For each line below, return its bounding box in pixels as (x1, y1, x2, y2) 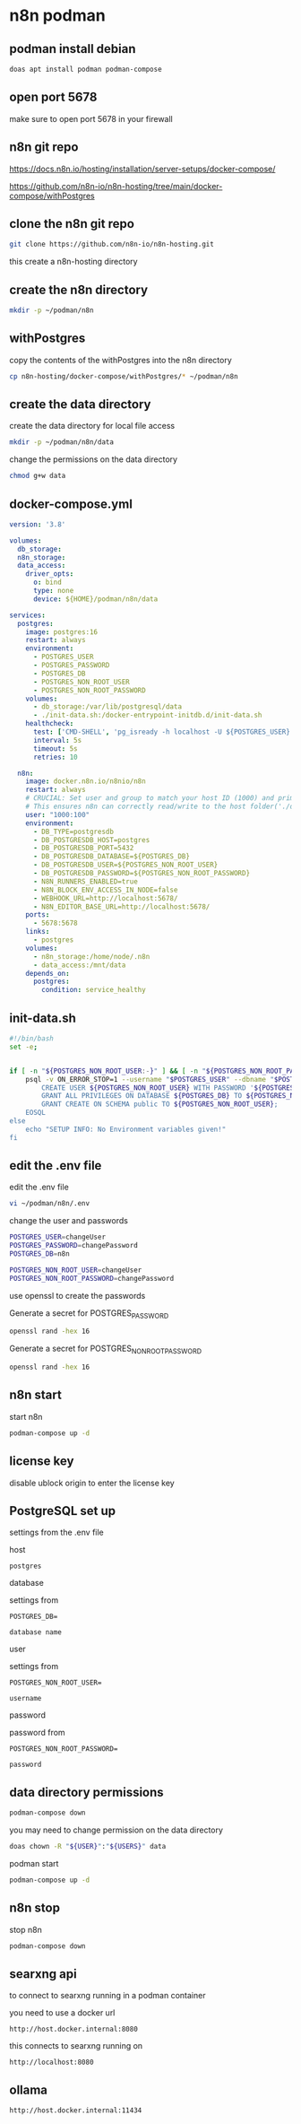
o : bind (32, 578, 63, 588)
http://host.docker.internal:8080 (9, 2024, 139, 2034)
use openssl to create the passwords (9, 1290, 146, 1301)
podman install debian (9, 41, 136, 57)
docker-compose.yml (9, 496, 133, 511)
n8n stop (9, 1901, 61, 1916)
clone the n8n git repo (9, 216, 134, 231)
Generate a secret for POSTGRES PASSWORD (9, 1307, 169, 1320)
